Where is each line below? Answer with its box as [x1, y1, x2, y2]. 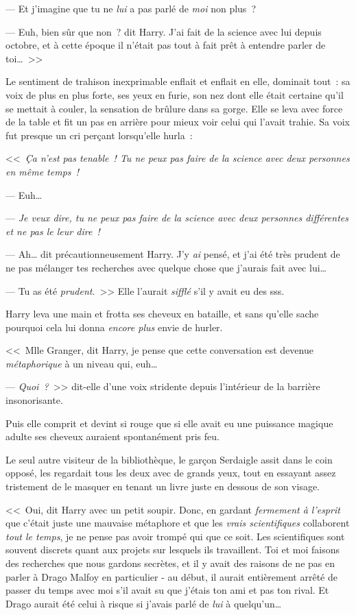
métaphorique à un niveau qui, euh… [5, 356, 158, 370]
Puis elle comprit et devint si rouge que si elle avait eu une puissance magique [5, 415, 333, 430]
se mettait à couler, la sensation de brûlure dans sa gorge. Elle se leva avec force [5, 101, 343, 115]
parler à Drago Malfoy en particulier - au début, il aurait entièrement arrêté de [5, 569, 337, 583]
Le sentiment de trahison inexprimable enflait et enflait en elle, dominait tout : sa [5, 74, 351, 88]
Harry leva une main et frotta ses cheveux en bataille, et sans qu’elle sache [5, 306, 319, 321]
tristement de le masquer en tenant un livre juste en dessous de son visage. [5, 479, 320, 494]
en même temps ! [5, 164, 79, 178]
